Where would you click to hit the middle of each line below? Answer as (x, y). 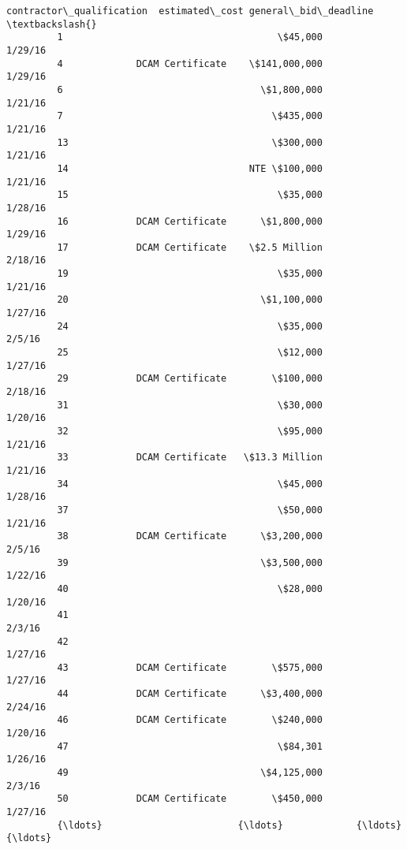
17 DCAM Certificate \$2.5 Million (190, 247)
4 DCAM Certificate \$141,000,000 (190, 63)
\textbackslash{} (52, 24)
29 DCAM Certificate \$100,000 (190, 379)
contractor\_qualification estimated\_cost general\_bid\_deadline (190, 11)
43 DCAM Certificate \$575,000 (190, 667)
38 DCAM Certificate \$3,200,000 (190, 536)
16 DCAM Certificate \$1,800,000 (190, 221)
